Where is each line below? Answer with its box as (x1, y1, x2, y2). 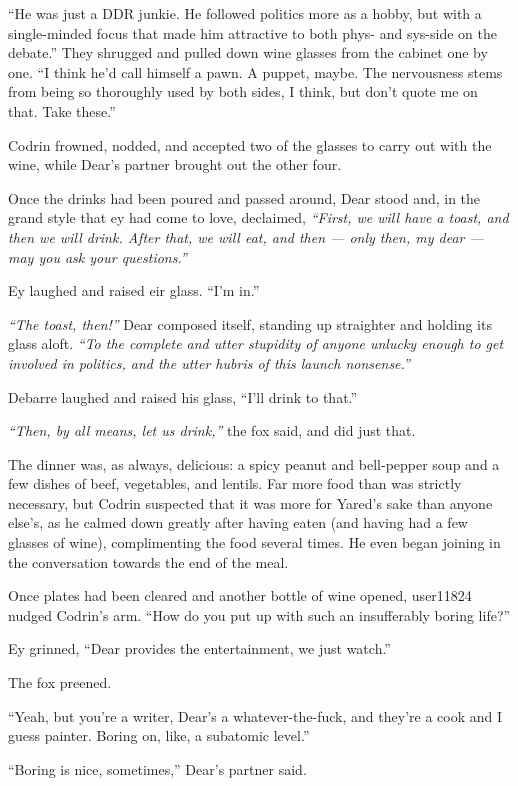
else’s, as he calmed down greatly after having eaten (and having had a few (8, 512, 468, 533)
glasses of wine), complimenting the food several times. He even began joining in (8, 532, 501, 553)
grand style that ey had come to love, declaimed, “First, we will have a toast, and (8, 207, 509, 228)
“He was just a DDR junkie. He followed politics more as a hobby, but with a (8, 3, 482, 23)
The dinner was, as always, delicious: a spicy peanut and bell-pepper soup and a (8, 453, 500, 474)
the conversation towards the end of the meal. (8, 551, 289, 572)
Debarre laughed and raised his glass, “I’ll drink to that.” (8, 386, 358, 407)
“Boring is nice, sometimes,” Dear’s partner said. (8, 758, 307, 779)
